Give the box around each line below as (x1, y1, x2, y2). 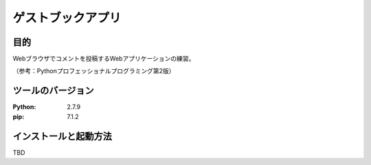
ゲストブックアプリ (12, 10, 122, 25)
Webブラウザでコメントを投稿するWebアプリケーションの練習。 (12, 55, 195, 63)
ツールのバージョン (12, 85, 94, 97)
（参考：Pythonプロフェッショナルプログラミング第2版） (12, 67, 175, 75)
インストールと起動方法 (12, 130, 113, 142)
